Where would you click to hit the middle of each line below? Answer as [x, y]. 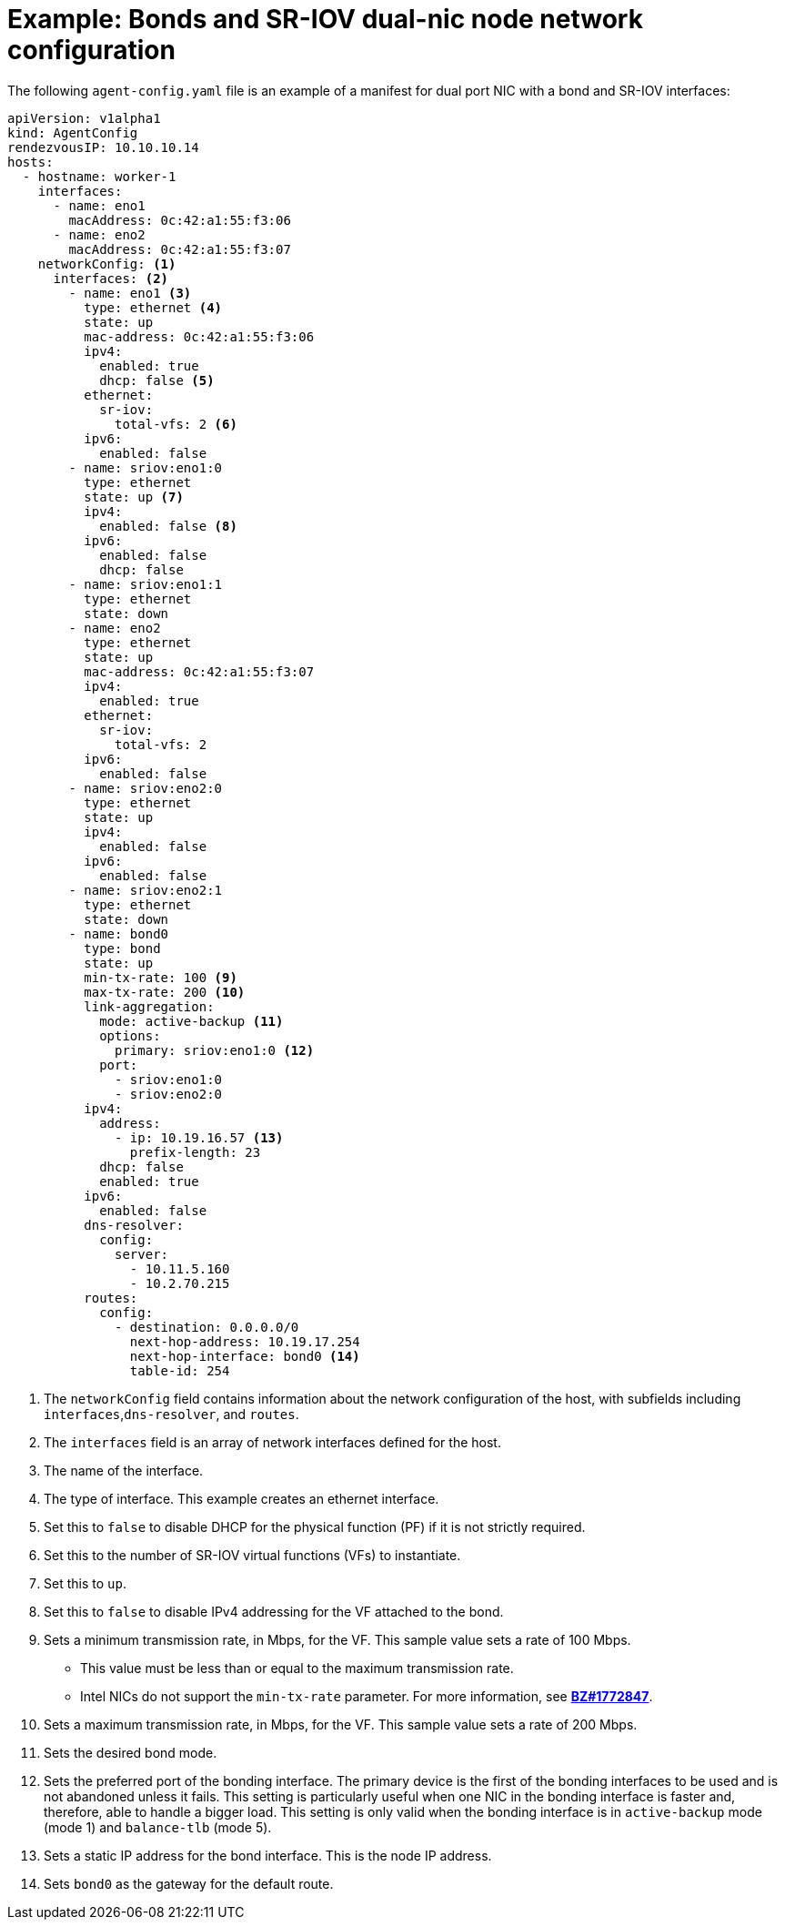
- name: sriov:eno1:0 [146, 467]
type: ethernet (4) [153, 307]
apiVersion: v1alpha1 [84, 118]
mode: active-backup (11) [191, 1021]
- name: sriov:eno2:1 [146, 890]
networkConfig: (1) [107, 264]
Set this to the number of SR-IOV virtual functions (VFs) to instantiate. [252, 1555]
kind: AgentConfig [73, 132]
